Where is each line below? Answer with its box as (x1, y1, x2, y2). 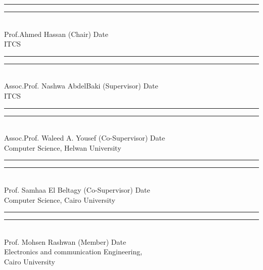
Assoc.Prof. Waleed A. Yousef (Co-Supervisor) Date (4, 132, 165, 143)
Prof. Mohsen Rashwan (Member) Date (4, 236, 126, 247)
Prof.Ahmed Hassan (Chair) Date (4, 28, 108, 39)
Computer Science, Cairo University (4, 194, 115, 205)
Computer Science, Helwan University (4, 142, 121, 153)
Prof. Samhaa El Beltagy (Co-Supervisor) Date (4, 184, 150, 195)
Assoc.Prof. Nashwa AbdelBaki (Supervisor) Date (4, 80, 158, 91)
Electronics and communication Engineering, (4, 246, 143, 257)
